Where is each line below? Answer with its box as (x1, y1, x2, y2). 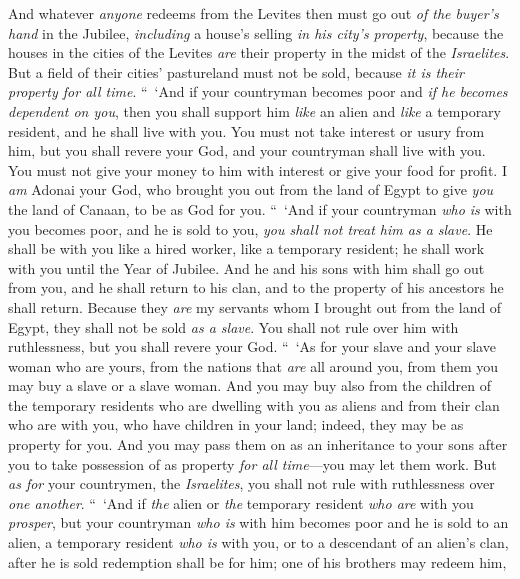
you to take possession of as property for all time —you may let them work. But (8, 453, 497, 474)
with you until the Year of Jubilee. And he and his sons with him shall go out (8, 257, 485, 278)
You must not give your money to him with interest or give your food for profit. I (8, 159, 507, 180)
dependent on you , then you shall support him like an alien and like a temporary (8, 100, 502, 121)
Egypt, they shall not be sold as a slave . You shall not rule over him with (8, 316, 459, 337)
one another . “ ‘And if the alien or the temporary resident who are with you (8, 492, 474, 513)
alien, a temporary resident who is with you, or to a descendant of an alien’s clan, (8, 532, 509, 553)
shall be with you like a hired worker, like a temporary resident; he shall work (8, 238, 485, 259)
